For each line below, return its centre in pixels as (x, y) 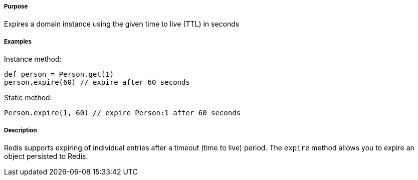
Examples (18, 41)
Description (21, 130)
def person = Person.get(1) (59, 74)
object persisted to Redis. (46, 156)
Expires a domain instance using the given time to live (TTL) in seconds (122, 24)
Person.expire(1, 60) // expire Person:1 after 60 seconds (123, 113)
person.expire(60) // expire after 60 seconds (97, 82)
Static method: (28, 98)
